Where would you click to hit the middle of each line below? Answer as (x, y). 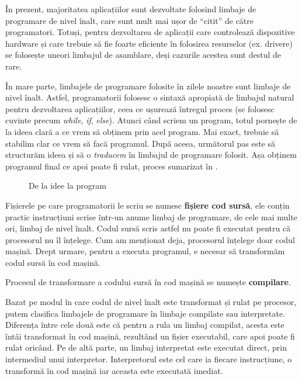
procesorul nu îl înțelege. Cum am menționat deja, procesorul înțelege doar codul (150, 239)
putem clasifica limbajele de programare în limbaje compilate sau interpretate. (145, 313)
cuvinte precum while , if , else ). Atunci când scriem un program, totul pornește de (151, 120)
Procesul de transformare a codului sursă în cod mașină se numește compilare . (148, 282)
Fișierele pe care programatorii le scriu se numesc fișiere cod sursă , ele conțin (147, 205)
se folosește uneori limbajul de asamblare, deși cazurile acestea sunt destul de (143, 55)
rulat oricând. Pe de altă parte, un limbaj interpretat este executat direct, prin (146, 347)
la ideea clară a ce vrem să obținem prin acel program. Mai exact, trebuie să (142, 131)
